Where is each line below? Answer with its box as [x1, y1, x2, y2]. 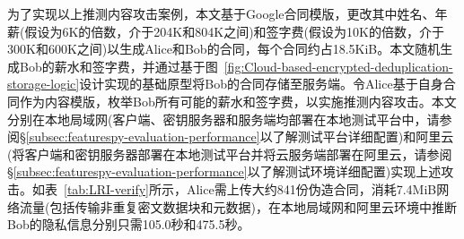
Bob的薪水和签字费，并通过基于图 [19, 56, 218, 75]
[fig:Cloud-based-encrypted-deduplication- [223, 56, 453, 75]
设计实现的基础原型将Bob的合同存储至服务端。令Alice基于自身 [79, 74, 443, 93]
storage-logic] [7, 74, 80, 93]
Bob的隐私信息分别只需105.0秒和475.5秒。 [7, 215, 250, 234]
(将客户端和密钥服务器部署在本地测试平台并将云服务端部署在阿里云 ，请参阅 [7, 144, 452, 163]
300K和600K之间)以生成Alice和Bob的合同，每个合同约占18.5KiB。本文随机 [7, 39, 441, 58]
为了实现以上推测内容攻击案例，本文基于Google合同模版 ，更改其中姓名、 [7, 4, 435, 22]
